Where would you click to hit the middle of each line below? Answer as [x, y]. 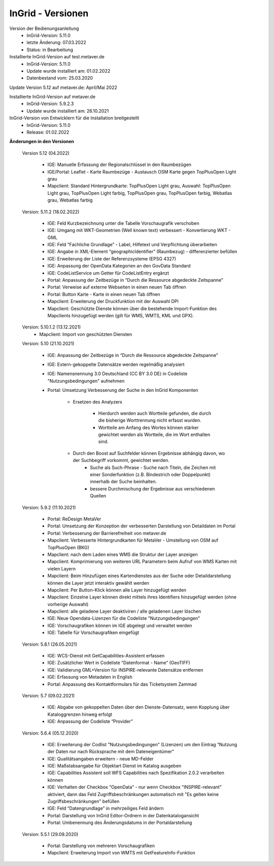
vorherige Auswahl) [68, 604]
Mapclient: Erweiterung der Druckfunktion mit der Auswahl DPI [113, 302]
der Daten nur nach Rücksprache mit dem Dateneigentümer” [111, 752]
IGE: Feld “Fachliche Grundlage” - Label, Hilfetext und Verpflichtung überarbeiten [132, 245]
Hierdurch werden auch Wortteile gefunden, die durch [155, 413]
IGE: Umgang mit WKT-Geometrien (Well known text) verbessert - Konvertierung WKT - [139, 230]
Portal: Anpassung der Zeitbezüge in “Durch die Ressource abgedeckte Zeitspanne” [135, 280]
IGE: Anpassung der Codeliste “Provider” [90, 721]
